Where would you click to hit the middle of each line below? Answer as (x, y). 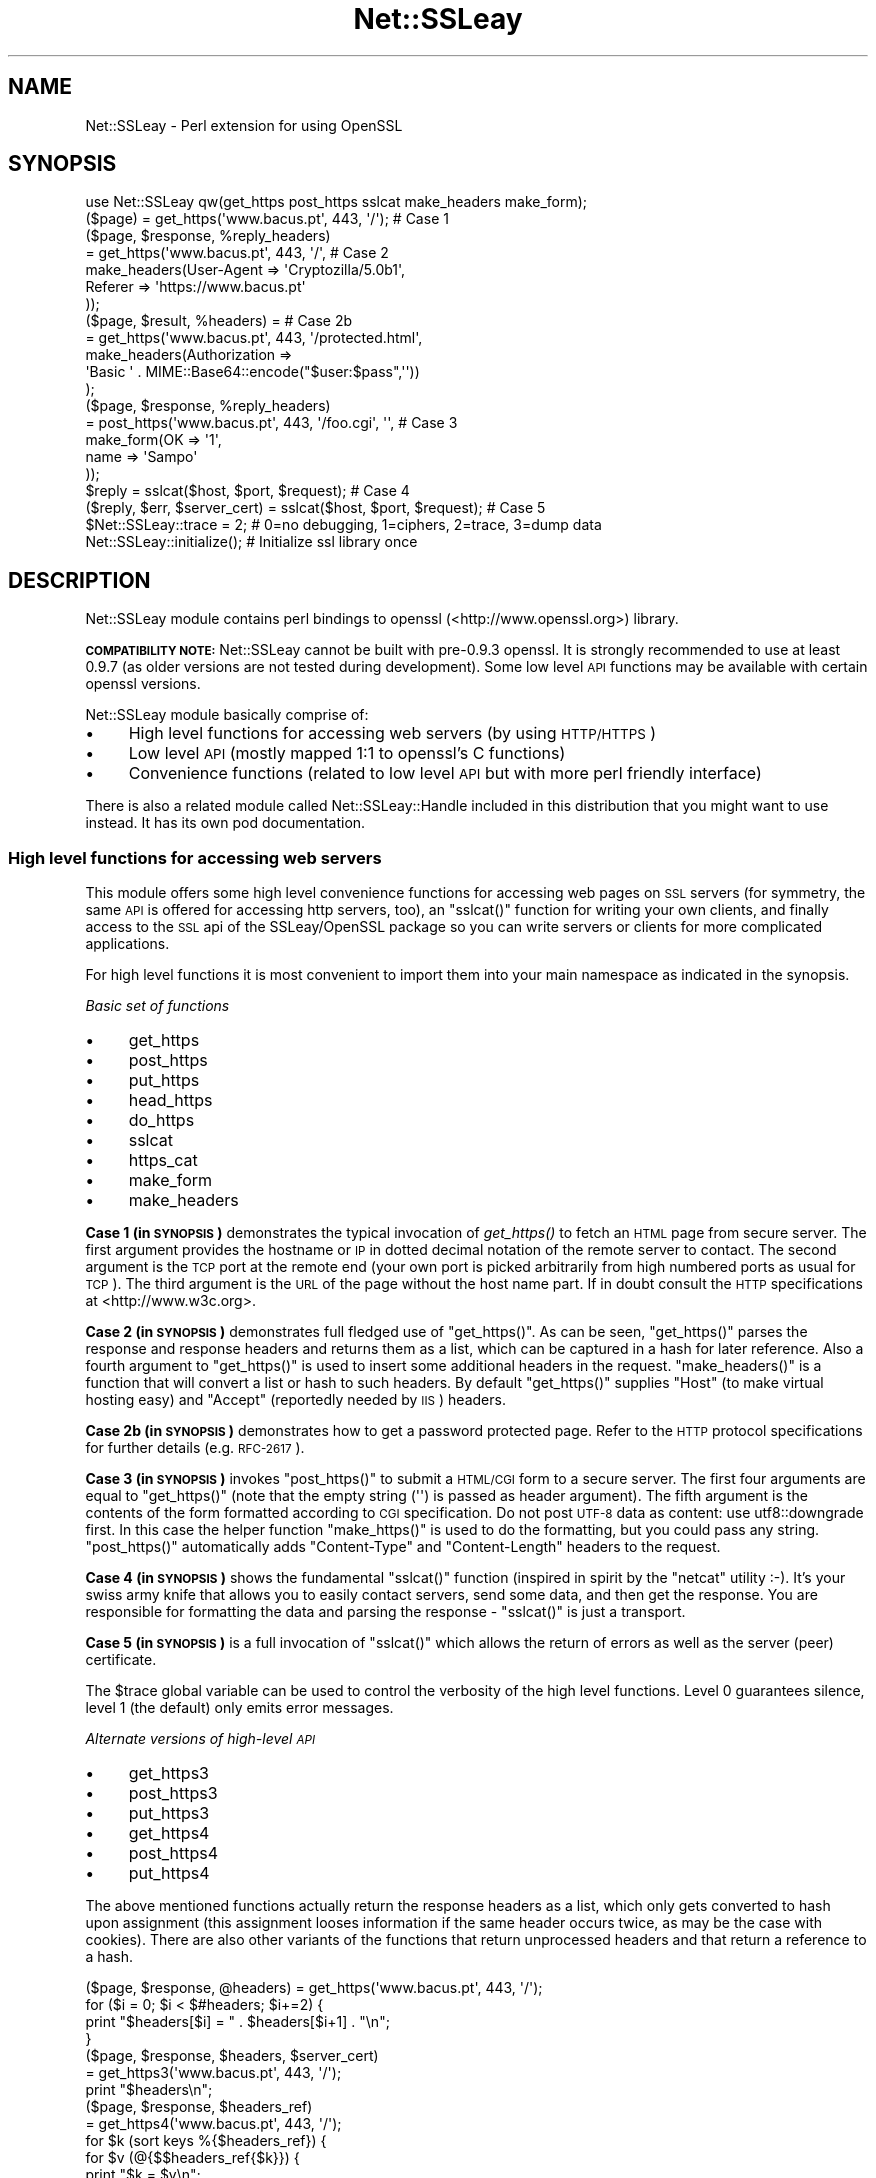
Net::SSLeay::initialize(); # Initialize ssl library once (251, 542)
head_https (170, 1100)
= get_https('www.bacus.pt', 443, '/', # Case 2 (237, 253)
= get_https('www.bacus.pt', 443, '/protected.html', (254, 338)
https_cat (163, 1160)
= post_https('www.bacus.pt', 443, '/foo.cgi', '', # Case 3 (271, 423)
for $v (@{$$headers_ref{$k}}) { (192, 2158)
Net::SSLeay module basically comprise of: (227, 715)
